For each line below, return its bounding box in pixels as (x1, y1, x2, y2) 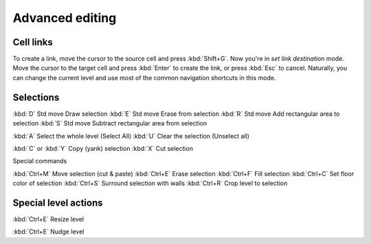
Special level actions (12, 197, 103, 208)
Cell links (12, 36, 53, 48)
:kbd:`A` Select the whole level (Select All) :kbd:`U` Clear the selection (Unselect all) (12, 132, 250, 140)
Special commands (12, 157, 67, 165)
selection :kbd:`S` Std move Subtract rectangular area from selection (12, 119, 207, 127)
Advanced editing (12, 10, 117, 25)
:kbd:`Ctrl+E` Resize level (12, 215, 85, 223)
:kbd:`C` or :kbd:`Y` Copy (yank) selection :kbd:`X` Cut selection (12, 144, 194, 152)
